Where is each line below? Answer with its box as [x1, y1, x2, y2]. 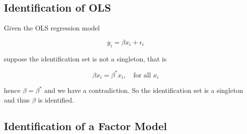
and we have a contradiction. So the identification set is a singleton [44, 85, 243, 95]
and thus [4, 94, 30, 104]
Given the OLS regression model [4, 23, 100, 33]
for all [133, 72, 151, 79]
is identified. [38, 94, 74, 104]
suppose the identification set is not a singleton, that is [4, 53, 167, 63]
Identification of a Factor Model [4, 118, 167, 133]
